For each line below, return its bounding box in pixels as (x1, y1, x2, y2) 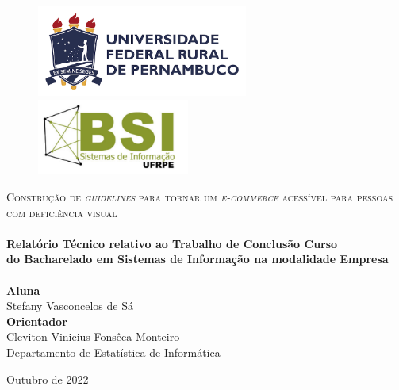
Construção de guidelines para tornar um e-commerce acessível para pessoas (6, 189, 393, 205)
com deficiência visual (6, 204, 117, 220)
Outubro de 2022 (6, 370, 89, 387)
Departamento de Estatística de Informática (6, 343, 221, 360)
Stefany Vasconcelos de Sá (6, 297, 133, 314)
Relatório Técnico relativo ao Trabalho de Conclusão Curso (6, 235, 338, 251)
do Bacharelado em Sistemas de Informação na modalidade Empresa (6, 250, 389, 267)
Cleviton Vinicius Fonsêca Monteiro (6, 328, 180, 345)
